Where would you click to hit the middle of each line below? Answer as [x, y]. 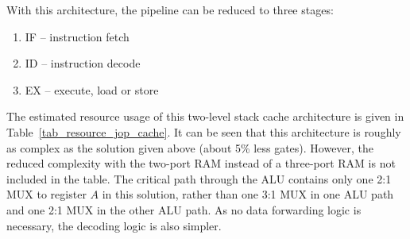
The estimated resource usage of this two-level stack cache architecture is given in [205, 116]
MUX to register [46, 194]
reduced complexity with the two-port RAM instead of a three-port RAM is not [201, 163]
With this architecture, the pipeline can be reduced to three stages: [170, 10]
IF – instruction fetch [77, 36]
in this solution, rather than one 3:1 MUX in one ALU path [248, 194]
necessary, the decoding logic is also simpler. [114, 225]
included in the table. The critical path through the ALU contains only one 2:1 [199, 178]
